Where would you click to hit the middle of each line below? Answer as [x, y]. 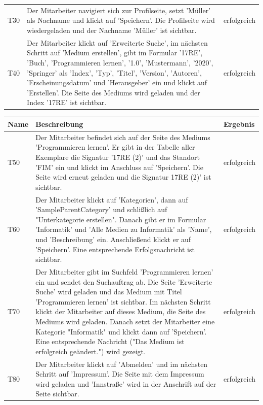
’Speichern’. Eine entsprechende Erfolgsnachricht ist [115, 249]
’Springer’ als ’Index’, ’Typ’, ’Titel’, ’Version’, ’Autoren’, [114, 72]
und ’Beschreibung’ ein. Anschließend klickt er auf [113, 239]
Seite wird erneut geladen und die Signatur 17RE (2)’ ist [123, 177]
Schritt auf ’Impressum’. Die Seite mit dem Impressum [120, 374]
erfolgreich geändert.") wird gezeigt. [91, 351]
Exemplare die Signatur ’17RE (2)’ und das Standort [118, 157]
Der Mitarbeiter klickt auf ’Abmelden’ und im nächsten [122, 364]
